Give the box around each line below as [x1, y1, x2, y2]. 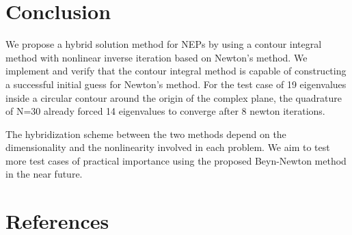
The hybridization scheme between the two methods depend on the [5, 126, 286, 141]
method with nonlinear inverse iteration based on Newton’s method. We [5, 50, 308, 64]
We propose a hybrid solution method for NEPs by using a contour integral [5, 37, 322, 51]
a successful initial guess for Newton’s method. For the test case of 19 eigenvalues [5, 77, 347, 91]
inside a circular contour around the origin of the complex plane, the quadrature [5, 90, 342, 105]
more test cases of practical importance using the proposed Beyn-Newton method [5, 153, 347, 167]
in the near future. [5, 167, 83, 181]
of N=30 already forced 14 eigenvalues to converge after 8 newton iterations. [5, 104, 325, 118]
